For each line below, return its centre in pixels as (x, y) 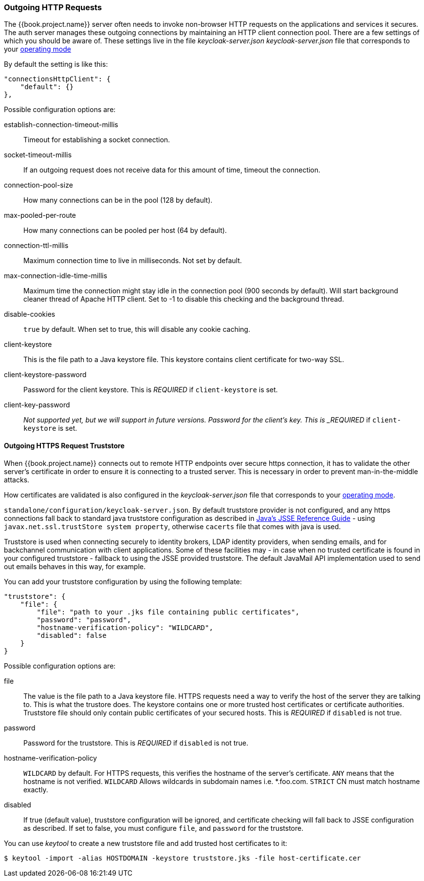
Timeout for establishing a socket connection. (97, 140)
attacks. (17, 479)
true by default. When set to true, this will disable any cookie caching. (137, 329)
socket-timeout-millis (38, 155)
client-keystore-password (45, 375)
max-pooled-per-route (40, 215)
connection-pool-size (38, 185)
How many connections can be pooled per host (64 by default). (125, 230)
